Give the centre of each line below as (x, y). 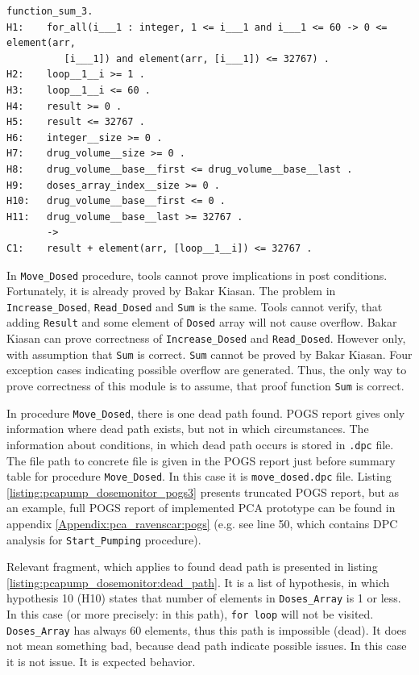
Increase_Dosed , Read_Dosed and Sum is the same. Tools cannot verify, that (195, 306)
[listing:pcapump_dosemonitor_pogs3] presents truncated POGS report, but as (203, 492)
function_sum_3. (50, 11)
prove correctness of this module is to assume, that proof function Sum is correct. (205, 385)
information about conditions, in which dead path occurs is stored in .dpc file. (200, 444)
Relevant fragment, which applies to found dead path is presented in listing (192, 567)
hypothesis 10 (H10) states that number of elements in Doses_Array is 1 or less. (204, 598)
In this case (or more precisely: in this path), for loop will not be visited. (190, 614)
